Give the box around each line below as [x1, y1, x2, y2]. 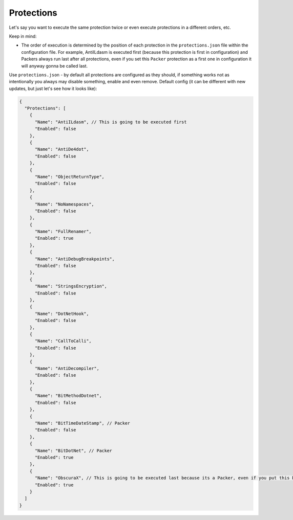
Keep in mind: [9, 33, 37, 39]
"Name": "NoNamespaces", [35, 201, 95, 207]
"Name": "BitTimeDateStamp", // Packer [35, 421, 130, 426]
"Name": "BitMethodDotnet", [35, 393, 102, 399]
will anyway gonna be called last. [21, 63, 88, 68]
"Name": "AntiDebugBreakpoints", [35, 256, 115, 262]
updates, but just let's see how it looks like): [9, 86, 97, 91]
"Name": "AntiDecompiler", [35, 365, 100, 371]
